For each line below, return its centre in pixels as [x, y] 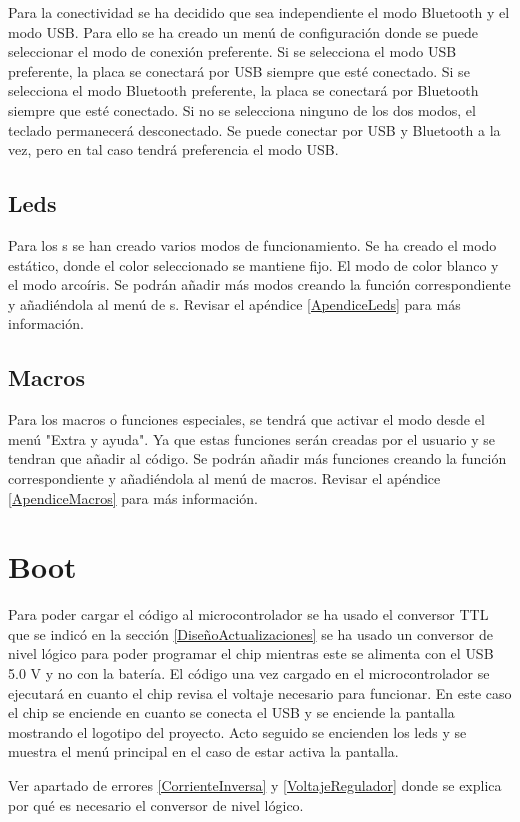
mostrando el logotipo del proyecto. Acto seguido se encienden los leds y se [237, 731]
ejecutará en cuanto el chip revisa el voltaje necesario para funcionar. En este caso [260, 692]
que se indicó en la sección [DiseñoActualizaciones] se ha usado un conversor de [250, 633]
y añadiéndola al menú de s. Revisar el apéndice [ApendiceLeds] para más [234, 303]
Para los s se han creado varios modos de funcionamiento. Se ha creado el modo [252, 244]
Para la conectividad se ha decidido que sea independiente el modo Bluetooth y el [259, 12]
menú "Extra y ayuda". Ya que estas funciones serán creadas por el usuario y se [251, 438]
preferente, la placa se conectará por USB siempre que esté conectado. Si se [239, 70]
